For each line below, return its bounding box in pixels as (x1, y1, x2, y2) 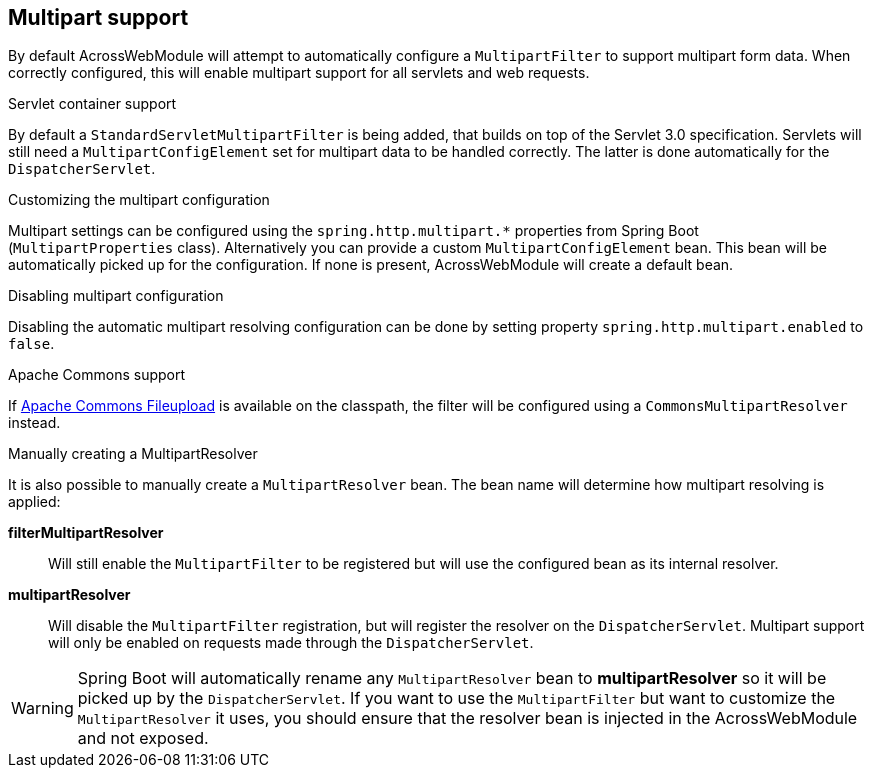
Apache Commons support (8, 366, 186, 384)
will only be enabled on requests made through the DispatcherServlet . (48, 634, 534, 652)
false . (8, 335, 55, 353)
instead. (8, 414, 61, 432)
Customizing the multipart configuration (8, 191, 270, 209)
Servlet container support (8, 95, 177, 113)
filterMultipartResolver (8, 524, 164, 542)
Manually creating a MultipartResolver (8, 445, 258, 463)
